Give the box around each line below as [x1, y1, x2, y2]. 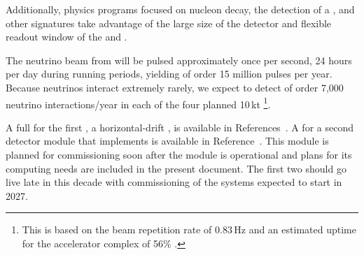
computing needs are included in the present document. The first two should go [6, 161, 346, 175]
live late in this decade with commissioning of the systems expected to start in [6, 175, 342, 189]
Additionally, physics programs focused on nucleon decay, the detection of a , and [6, 2, 355, 16]
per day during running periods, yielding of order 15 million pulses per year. [6, 66, 332, 81]
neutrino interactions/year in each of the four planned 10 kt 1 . [6, 94, 271, 111]
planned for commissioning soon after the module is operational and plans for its [6, 147, 352, 161]
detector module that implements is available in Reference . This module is [6, 133, 329, 148]
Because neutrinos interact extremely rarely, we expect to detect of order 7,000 [6, 80, 344, 94]
